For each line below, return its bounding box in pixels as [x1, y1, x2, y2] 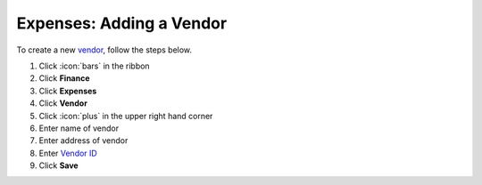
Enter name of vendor [38, 123, 120, 133]
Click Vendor [38, 98, 88, 109]
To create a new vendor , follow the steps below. [16, 44, 192, 55]
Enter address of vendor [38, 135, 129, 146]
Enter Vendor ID [38, 148, 97, 158]
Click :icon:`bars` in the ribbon [38, 60, 151, 71]
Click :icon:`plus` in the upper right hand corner [38, 110, 213, 121]
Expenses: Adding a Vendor [16, 13, 228, 33]
